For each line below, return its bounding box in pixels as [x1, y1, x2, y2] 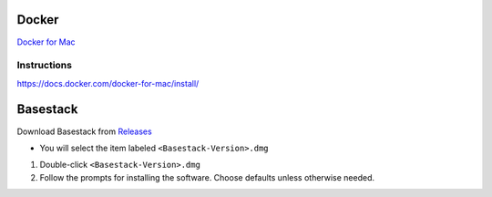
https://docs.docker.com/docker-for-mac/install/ [16, 78, 200, 88]
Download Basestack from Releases [16, 126, 152, 137]
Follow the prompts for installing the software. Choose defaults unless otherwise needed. [39, 171, 375, 182]
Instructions [16, 59, 73, 72]
